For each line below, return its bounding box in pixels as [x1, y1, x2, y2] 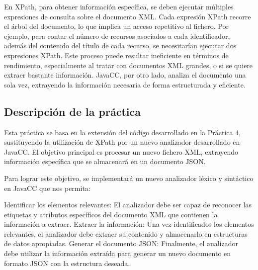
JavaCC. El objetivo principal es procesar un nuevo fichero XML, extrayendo [4, 146, 239, 157]
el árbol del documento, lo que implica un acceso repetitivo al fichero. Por [4, 21, 229, 31]
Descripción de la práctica [4, 103, 141, 119]
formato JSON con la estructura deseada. [4, 258, 130, 268]
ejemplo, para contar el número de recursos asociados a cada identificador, [4, 30, 230, 41]
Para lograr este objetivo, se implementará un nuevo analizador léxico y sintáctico [4, 173, 254, 183]
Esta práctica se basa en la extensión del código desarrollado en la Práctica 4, [4, 127, 241, 137]
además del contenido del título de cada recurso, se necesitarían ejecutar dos [4, 40, 237, 51]
